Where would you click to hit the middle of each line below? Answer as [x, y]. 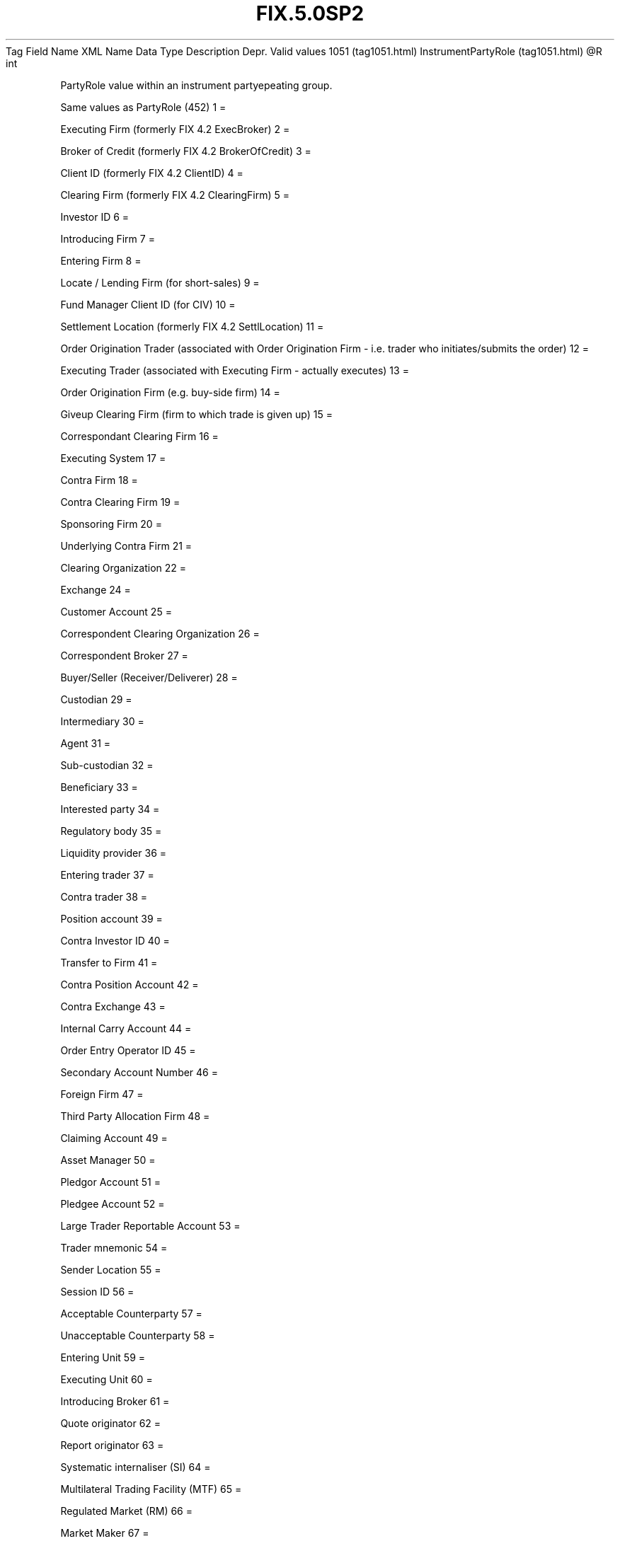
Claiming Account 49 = [114, 1138]
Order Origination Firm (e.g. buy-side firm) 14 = [170, 392]
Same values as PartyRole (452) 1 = [143, 107]
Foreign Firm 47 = [102, 1094]
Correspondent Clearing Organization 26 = [160, 633]
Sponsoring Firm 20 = [111, 524]
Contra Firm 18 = [99, 480]
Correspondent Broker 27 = [124, 655]
